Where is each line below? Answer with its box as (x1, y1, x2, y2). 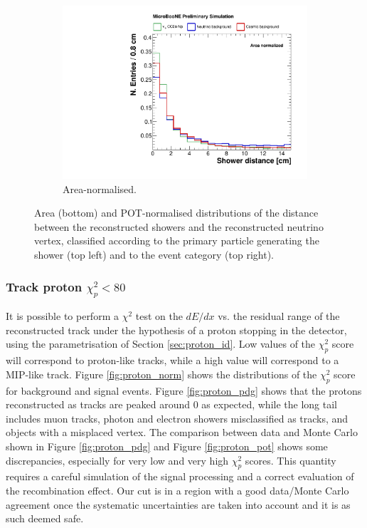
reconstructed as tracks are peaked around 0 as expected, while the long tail (6, 397, 337, 412)
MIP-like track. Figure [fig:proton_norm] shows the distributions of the (6, 366, 317, 381)
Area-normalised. (63, 181, 137, 196)
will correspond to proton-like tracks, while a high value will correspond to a (6, 353, 339, 368)
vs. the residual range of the (218, 309, 340, 323)
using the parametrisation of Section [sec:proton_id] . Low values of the (6, 336, 316, 351)
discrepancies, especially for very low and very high (6, 452, 229, 467)
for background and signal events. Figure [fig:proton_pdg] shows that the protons (6, 383, 362, 398)
